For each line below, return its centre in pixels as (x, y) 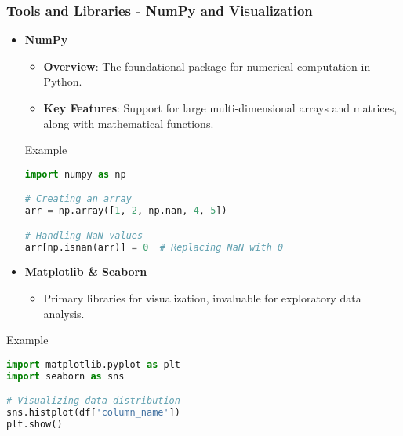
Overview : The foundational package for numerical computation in (207, 66)
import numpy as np (75, 174)
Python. (63, 81)
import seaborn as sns (65, 376)
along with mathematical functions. (129, 123)
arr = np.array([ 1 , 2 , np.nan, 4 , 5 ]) (126, 211)
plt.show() (34, 424)
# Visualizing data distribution (93, 401)
